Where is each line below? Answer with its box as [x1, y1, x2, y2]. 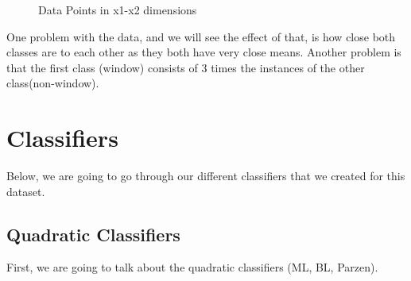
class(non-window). [6, 75, 99, 91]
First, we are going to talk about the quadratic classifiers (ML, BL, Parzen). [6, 259, 378, 275]
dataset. [6, 183, 45, 199]
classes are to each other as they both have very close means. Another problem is [6, 44, 401, 60]
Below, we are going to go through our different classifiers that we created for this [6, 167, 405, 184]
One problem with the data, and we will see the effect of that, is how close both [6, 28, 396, 44]
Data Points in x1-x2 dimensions [38, 2, 197, 17]
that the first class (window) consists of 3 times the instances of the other [6, 59, 365, 75]
